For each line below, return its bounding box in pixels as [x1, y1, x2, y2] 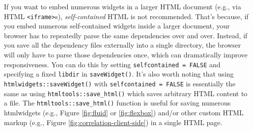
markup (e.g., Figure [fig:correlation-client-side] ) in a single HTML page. [4, 117, 223, 127]
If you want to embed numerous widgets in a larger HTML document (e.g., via [4, 1, 241, 11]
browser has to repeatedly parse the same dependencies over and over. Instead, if [4, 30, 248, 40]
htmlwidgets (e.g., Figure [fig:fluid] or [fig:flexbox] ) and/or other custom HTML [4, 107, 244, 117]
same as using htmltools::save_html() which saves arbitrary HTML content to [4, 88, 248, 98]
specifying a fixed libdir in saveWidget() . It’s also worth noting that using [4, 69, 234, 79]
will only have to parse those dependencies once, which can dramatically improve [4, 50, 248, 60]
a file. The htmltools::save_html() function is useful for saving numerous [4, 98, 231, 108]
